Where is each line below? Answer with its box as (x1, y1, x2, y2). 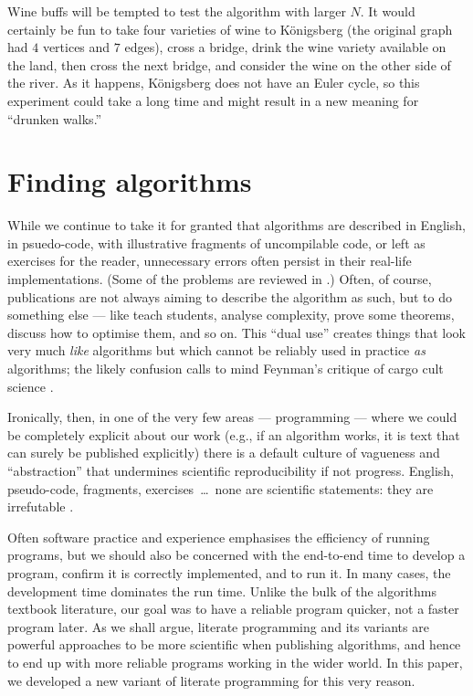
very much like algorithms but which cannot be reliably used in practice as (7, 341, 426, 360)
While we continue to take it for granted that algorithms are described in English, (7, 216, 466, 235)
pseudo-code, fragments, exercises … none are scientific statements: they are (7, 479, 434, 498)
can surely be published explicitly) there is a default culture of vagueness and (7, 443, 440, 462)
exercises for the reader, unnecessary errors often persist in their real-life (7, 251, 412, 270)
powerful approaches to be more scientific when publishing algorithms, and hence (7, 635, 461, 654)
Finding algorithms (7, 163, 252, 200)
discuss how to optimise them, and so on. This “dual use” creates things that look (7, 322, 466, 342)
